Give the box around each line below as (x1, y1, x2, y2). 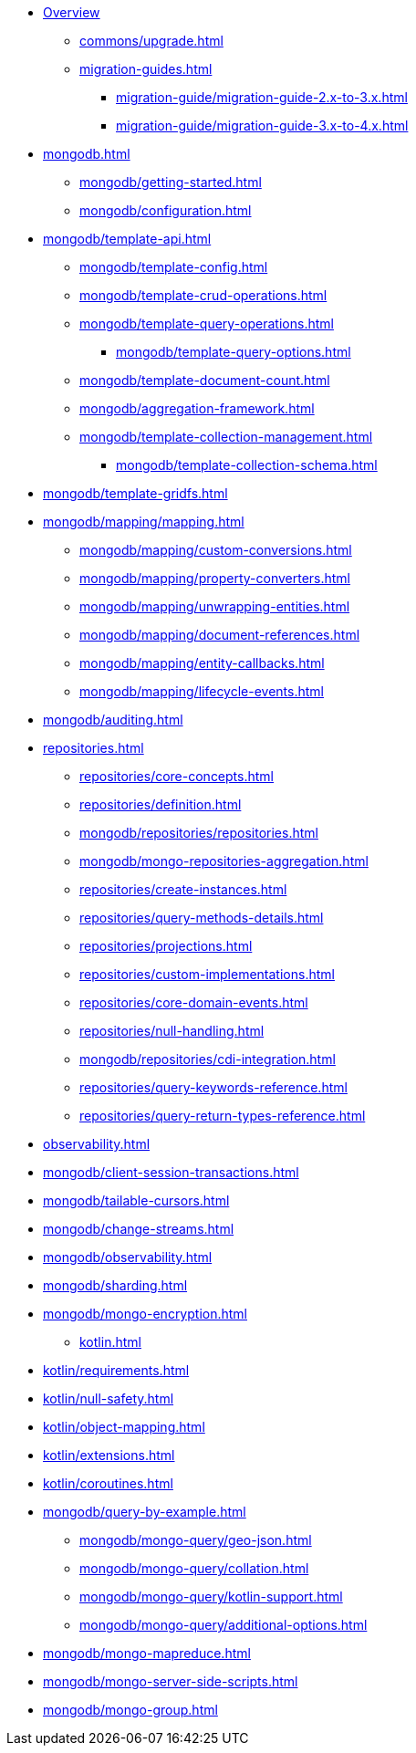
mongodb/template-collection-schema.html (116, 457, 378, 473)
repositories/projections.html (79, 938, 253, 954)
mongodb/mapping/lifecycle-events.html (79, 683, 324, 699)
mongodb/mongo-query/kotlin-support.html (79, 1589, 343, 1604)
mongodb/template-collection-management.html (79, 429, 373, 444)
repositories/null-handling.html (79, 1023, 265, 1038)
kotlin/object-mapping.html (43, 1419, 205, 1435)
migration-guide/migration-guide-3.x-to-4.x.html (116, 118, 409, 133)
